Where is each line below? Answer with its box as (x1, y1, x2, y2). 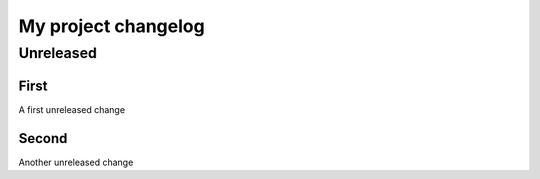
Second (18, 130, 68, 147)
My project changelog (18, 15, 205, 37)
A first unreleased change (18, 103, 125, 115)
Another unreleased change (18, 156, 134, 168)
